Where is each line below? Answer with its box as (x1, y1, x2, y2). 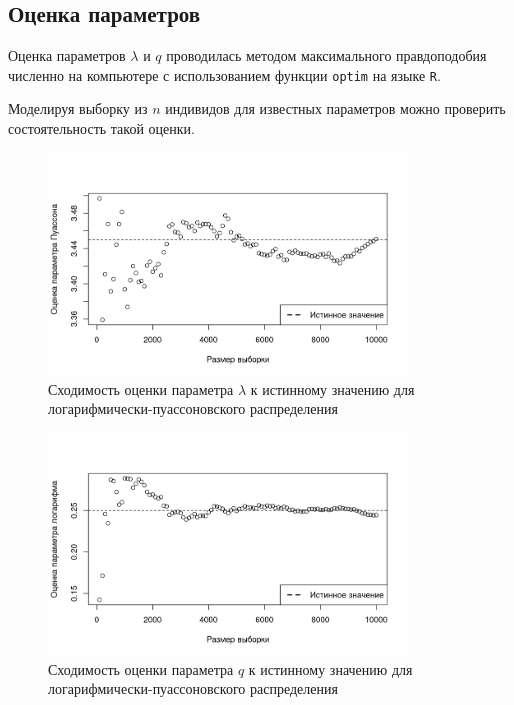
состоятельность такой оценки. (8, 118, 195, 139)
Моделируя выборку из (8, 98, 148, 119)
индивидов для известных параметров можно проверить (165, 98, 506, 119)
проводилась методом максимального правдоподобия (166, 45, 487, 66)
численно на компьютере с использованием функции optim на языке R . (8, 64, 441, 85)
